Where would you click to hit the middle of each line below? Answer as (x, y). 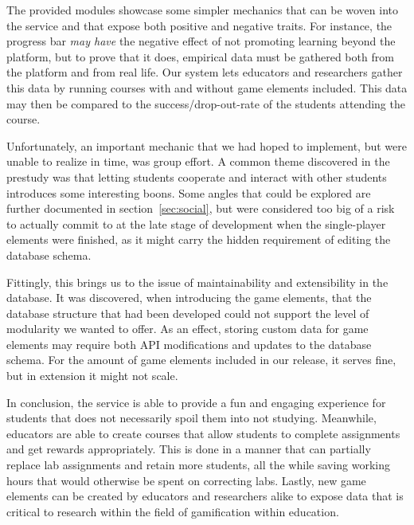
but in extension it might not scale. (92, 376)
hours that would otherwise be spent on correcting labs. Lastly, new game (186, 480)
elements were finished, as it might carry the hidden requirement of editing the (199, 239)
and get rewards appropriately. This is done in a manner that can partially (189, 449)
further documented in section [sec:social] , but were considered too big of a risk (201, 208)
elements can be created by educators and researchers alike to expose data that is (205, 496)
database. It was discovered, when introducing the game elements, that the (189, 298)
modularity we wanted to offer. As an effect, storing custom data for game (187, 329)
